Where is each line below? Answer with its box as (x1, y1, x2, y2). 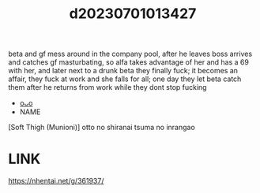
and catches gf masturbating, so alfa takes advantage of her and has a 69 (8, 58, 249, 67)
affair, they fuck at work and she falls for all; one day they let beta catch (8, 74, 242, 84)
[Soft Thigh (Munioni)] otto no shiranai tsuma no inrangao (8, 123, 195, 132)
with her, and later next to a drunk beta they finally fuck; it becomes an (8, 66, 239, 76)
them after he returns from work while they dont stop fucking (8, 83, 207, 92)
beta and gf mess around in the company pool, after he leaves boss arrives (8, 49, 253, 59)
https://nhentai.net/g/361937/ (8, 176, 104, 186)
